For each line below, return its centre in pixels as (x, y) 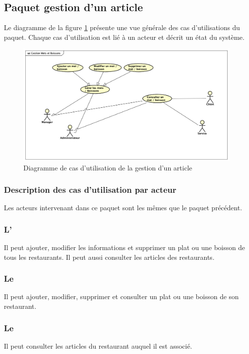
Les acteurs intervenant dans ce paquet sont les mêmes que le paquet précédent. (123, 208)
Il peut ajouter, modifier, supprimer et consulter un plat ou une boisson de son (121, 296)
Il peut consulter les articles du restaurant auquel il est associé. (98, 346)
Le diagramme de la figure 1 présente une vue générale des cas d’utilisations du (122, 27)
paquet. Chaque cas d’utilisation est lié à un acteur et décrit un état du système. (124, 37)
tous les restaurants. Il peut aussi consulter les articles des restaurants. (109, 257)
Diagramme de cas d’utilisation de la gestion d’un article (108, 168)
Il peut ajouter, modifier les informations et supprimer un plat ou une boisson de (124, 247)
